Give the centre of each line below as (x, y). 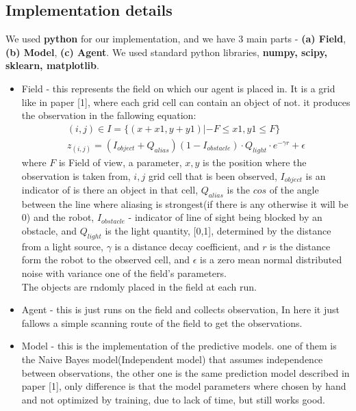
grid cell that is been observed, (213, 175)
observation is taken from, (76, 175)
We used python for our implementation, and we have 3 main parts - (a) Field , (176, 39)
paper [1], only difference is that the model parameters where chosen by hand (184, 386)
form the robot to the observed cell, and (105, 260)
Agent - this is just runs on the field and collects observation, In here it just (180, 309)
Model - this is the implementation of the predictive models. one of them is (179, 346)
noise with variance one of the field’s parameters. (124, 273)
